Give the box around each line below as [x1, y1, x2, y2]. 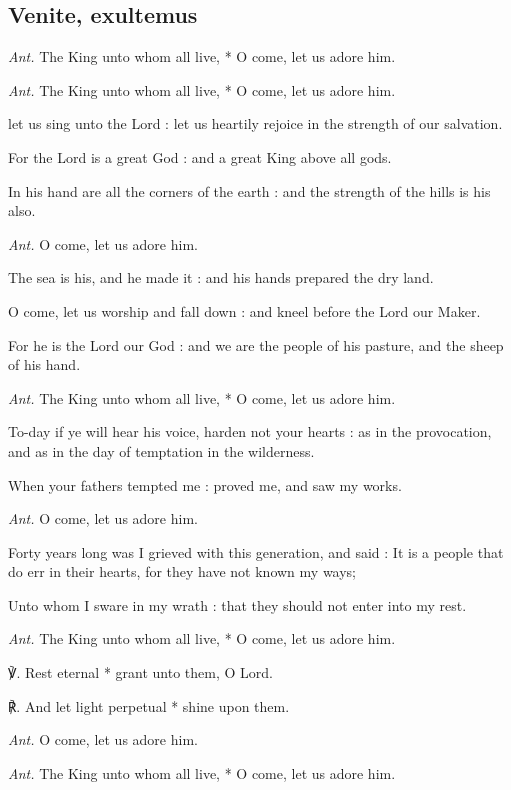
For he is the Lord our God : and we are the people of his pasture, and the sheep [8, 334, 504, 355]
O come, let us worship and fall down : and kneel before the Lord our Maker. [8, 300, 481, 321]
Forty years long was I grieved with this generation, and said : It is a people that [8, 541, 504, 562]
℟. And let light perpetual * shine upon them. [8, 695, 290, 716]
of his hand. [8, 354, 81, 375]
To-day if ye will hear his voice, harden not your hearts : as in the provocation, [8, 421, 492, 442]
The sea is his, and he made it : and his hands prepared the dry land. [8, 267, 434, 288]
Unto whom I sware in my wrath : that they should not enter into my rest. [8, 594, 467, 615]
